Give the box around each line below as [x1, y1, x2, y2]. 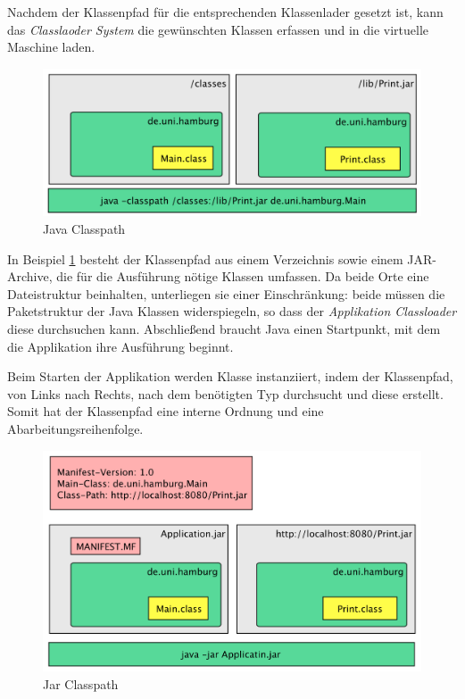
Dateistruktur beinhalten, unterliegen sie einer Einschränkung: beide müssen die [7, 284, 445, 303]
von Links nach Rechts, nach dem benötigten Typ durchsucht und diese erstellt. [7, 384, 444, 403]
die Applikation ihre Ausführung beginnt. [7, 337, 234, 355]
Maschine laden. [7, 37, 95, 56]
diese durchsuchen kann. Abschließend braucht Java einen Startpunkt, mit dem [7, 319, 441, 337]
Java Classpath [43, 220, 126, 237]
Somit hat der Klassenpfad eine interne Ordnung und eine [7, 402, 324, 420]
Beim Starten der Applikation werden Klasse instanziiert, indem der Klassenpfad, [7, 367, 453, 386]
